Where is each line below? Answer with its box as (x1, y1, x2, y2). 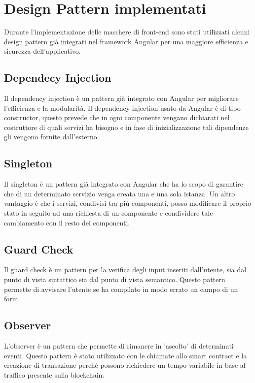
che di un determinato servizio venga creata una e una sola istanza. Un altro (4, 188, 235, 198)
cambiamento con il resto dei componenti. (4, 217, 130, 227)
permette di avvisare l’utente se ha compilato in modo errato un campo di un (4, 284, 238, 294)
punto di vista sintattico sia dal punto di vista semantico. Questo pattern (4, 274, 225, 285)
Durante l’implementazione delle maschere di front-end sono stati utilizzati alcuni (4, 27, 250, 37)
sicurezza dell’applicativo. (4, 46, 81, 56)
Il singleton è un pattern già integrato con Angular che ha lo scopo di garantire (4, 179, 243, 189)
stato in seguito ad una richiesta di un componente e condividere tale (4, 208, 213, 218)
